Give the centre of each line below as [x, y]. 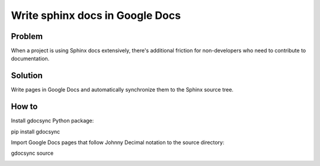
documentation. [30, 58]
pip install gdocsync [36, 131]
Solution [27, 76]
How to [24, 107]
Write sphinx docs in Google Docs [96, 15]
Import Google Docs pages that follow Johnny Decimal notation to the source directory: [118, 142]
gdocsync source [32, 153]
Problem [27, 36]
